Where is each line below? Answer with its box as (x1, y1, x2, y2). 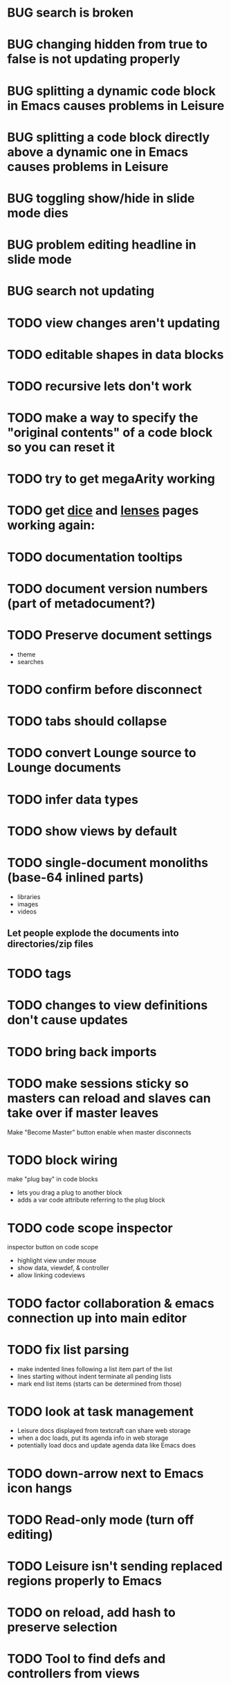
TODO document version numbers (7, 580, 208, 596)
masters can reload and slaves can (7, 1090, 211, 1106)
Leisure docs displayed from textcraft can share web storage (17, 1427, 192, 1435)
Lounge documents (7, 760, 121, 776)
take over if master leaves (7, 1105, 159, 1121)
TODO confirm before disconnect (7, 681, 203, 697)
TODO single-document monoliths (7, 855, 209, 871)
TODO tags (7, 966, 71, 981)
